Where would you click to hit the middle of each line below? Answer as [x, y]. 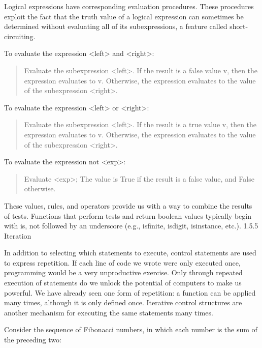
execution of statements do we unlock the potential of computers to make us [123, 283]
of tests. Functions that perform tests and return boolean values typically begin [128, 215]
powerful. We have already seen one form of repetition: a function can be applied [130, 292]
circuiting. [20, 36]
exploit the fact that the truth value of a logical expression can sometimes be [124, 16]
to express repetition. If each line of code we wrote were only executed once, [122, 262]
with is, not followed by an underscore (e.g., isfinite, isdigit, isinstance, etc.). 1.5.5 [131, 226]
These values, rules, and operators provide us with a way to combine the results [128, 205]
